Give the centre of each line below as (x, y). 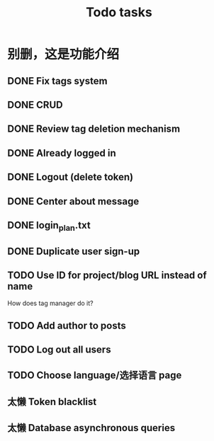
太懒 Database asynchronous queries (91, 428)
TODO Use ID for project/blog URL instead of (107, 275)
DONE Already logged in (62, 153)
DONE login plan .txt (49, 226)
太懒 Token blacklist (52, 402)
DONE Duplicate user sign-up (74, 251)
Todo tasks (119, 12)
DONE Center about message (73, 201)
